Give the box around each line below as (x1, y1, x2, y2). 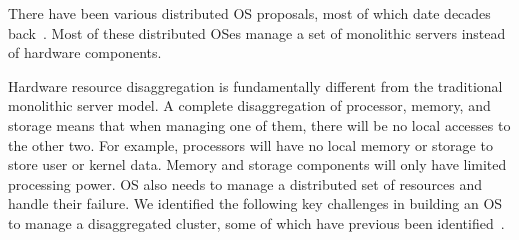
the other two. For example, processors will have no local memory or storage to (8, 134, 493, 155)
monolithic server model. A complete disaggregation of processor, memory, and (8, 95, 491, 116)
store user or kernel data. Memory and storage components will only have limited (8, 154, 507, 175)
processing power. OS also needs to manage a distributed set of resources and (8, 173, 483, 194)
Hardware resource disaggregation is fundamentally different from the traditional (8, 75, 503, 96)
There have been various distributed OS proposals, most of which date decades (8, 3, 491, 23)
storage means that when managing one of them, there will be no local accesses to (8, 114, 511, 135)
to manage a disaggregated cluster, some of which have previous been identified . (8, 212, 505, 233)
